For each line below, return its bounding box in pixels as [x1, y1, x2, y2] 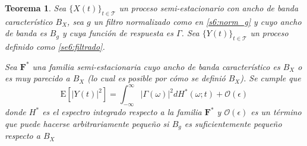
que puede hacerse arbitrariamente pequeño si [5, 117, 169, 129]
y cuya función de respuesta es [62, 27, 173, 39]
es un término [251, 106, 302, 118]
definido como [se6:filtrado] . [5, 40, 105, 53]
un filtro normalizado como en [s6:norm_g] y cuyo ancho [93, 15, 302, 27]
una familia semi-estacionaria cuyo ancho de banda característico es [32, 60, 280, 72]
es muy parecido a [5, 72, 70, 84]
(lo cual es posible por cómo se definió [87, 72, 226, 84]
